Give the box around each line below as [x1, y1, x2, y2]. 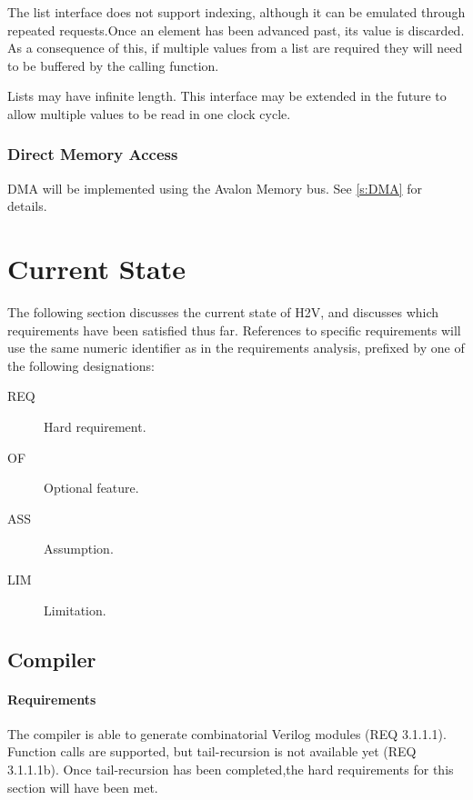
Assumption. [44, 539, 114, 558]
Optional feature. [44, 478, 139, 497]
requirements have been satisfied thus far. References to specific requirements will [7, 320, 461, 339]
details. [7, 196, 47, 215]
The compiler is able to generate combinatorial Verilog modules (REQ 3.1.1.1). [7, 724, 447, 743]
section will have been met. [7, 777, 158, 796]
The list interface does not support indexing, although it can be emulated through [7, 3, 466, 21]
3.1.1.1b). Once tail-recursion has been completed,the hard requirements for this [7, 759, 454, 778]
